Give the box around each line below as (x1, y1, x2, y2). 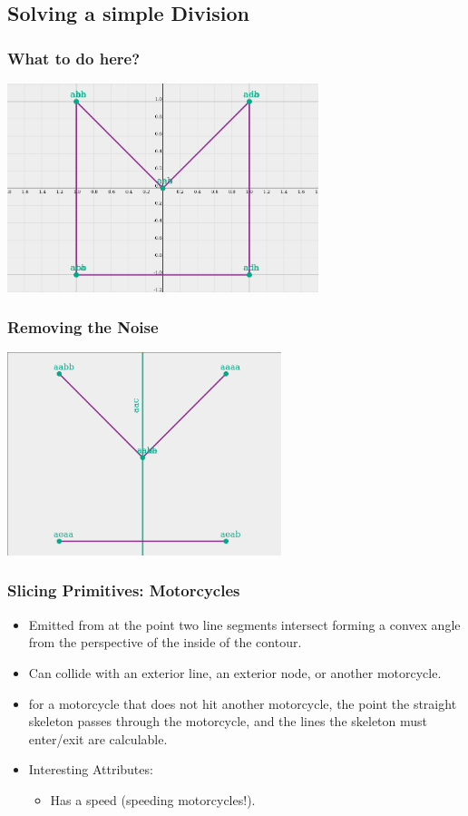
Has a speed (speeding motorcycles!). (50, 790, 256, 809)
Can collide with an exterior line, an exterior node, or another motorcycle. (28, 663, 442, 682)
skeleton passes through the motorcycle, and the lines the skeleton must (28, 712, 428, 731)
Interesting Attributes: (28, 760, 153, 779)
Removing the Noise (7, 316, 159, 339)
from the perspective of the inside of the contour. (28, 633, 302, 652)
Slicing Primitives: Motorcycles (7, 579, 240, 602)
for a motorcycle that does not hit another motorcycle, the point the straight (28, 693, 457, 713)
